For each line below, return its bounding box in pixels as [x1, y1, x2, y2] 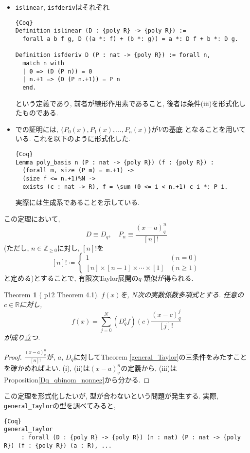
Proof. [4, 351, 22, 362]
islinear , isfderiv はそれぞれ [15, 2, 109, 12]
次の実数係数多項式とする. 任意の [137, 289, 244, 299]
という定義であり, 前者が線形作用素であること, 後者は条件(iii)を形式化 [15, 98, 239, 108]
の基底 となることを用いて [162, 124, 246, 134]
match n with [22, 59, 65, 67]
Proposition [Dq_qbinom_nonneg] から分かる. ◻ [4, 374, 150, 384]
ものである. [22, 108, 58, 118]
